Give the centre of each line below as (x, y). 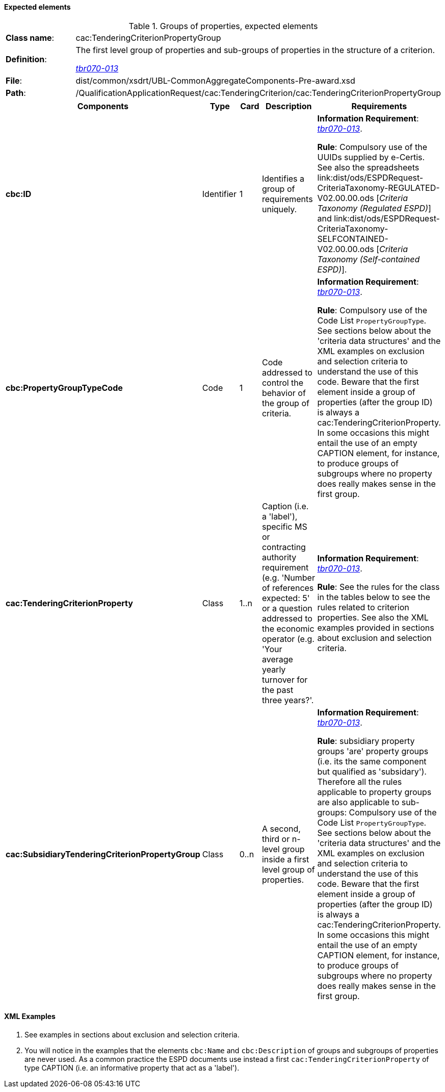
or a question (287, 608)
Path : (16, 93)
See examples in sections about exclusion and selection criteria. (132, 1034)
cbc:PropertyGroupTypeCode (64, 388)
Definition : (26, 59)
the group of (285, 403)
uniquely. (279, 209)
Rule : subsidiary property (366, 741)
